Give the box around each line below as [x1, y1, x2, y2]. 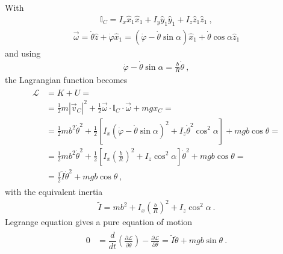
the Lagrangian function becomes [5, 73, 128, 86]
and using [5, 46, 41, 59]
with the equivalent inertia [5, 185, 103, 198]
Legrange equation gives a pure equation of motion [5, 215, 193, 228]
